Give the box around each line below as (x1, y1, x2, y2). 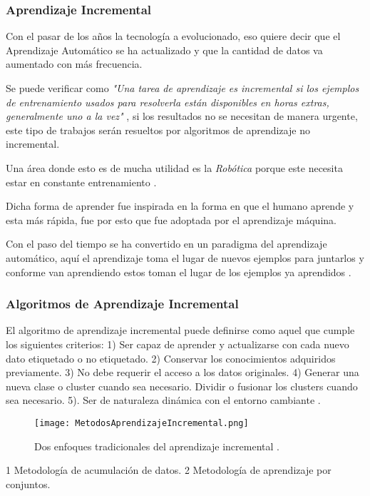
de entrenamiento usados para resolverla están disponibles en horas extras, (6, 94, 329, 109)
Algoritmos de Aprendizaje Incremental (6, 295, 239, 313)
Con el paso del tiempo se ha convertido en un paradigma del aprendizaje (6, 236, 327, 251)
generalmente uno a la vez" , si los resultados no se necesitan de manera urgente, (6, 108, 358, 123)
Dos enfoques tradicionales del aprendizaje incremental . (34, 438, 279, 453)
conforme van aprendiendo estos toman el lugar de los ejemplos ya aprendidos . (6, 264, 351, 279)
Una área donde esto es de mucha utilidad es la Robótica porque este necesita (6, 160, 343, 175)
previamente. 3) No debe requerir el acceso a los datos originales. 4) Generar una (6, 365, 359, 380)
